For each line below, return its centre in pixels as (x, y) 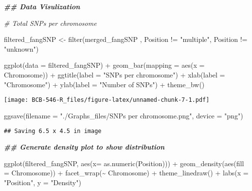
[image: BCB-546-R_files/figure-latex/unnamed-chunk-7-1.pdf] (107, 100)
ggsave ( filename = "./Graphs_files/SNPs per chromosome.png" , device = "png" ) (124, 115)
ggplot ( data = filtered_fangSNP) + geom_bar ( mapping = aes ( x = (104, 65)
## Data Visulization (42, 6)
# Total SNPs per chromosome (50, 23)
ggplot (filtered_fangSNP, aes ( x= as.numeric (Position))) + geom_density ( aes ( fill (124, 163)
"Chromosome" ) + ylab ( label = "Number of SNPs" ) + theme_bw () (104, 84)
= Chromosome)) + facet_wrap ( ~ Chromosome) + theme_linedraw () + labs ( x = (126, 173)
